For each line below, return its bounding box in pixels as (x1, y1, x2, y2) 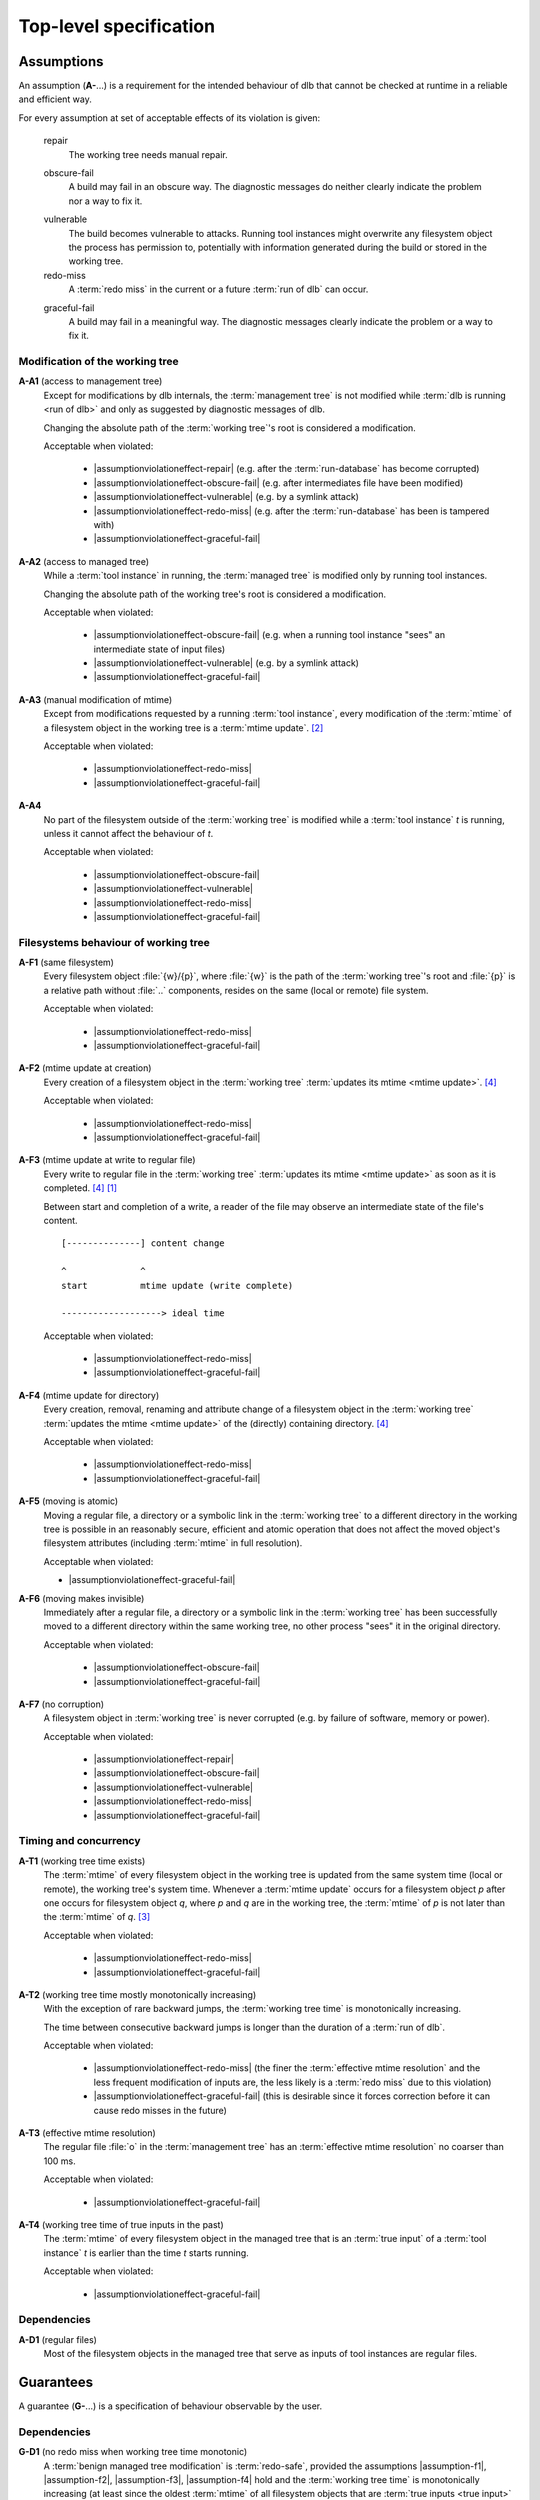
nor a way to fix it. (68, 195, 143, 207)
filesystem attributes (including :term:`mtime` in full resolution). (43, 1537, 303, 1549)
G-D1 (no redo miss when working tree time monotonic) (18, 2446, 248, 2458)
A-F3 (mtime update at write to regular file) (18, 1154, 196, 1166)
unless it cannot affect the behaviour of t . (43, 828, 214, 839)
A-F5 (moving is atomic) (18, 1495, 119, 1507)
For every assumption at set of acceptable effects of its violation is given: (18, 111, 321, 124)
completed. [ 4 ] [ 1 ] (43, 1182, 118, 1194)
